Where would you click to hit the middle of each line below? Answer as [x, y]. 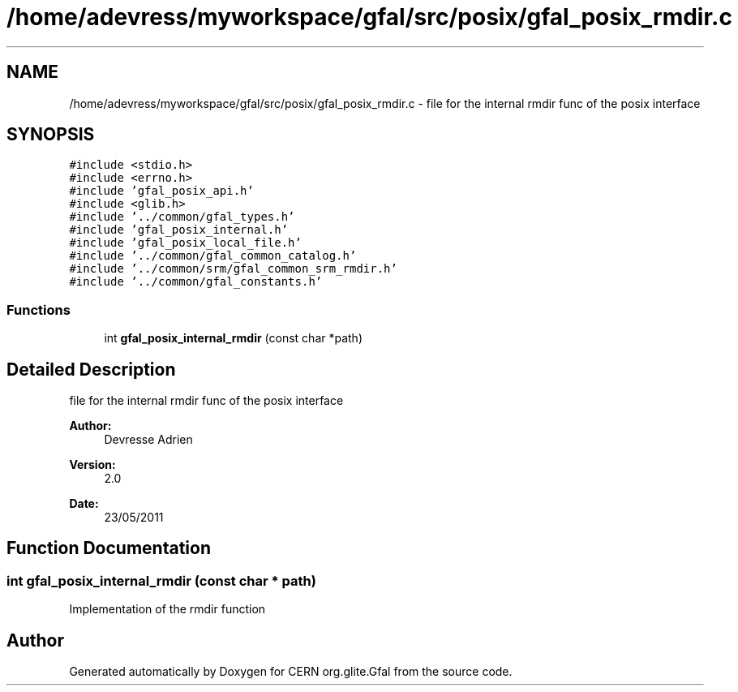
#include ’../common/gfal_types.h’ [182, 217]
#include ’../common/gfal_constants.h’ [196, 282]
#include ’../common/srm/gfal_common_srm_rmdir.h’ [233, 269]
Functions [39, 309]
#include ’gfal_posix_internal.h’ [179, 230]
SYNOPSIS [51, 135]
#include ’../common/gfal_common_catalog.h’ [213, 256]
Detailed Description [91, 369]
